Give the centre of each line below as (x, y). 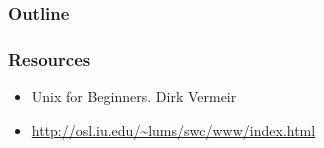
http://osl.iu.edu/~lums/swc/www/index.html (173, 129)
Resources (49, 58)
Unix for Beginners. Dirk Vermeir (134, 96)
